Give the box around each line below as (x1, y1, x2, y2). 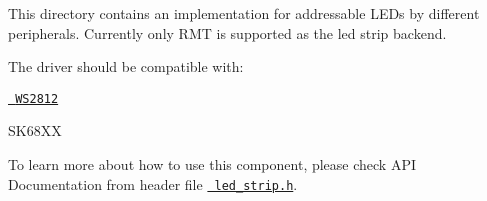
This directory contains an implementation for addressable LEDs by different (8, 3, 480, 23)
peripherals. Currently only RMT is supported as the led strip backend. (8, 22, 447, 43)
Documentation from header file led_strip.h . (8, 173, 298, 194)
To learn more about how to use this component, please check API (8, 154, 417, 175)
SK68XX (8, 120, 62, 141)
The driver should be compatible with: (8, 56, 244, 77)
